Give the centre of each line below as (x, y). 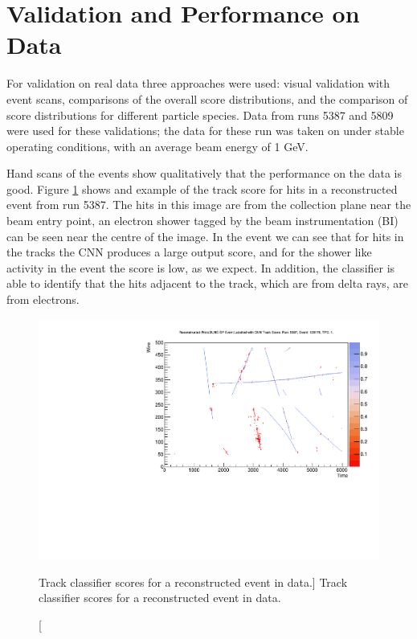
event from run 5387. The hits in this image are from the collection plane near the (209, 205)
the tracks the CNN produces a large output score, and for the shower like (189, 252)
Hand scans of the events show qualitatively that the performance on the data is (204, 173)
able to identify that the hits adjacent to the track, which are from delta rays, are (208, 283)
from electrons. (43, 299)
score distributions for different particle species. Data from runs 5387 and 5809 (200, 115)
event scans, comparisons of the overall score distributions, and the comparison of (207, 98)
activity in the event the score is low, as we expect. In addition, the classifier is (201, 267)
